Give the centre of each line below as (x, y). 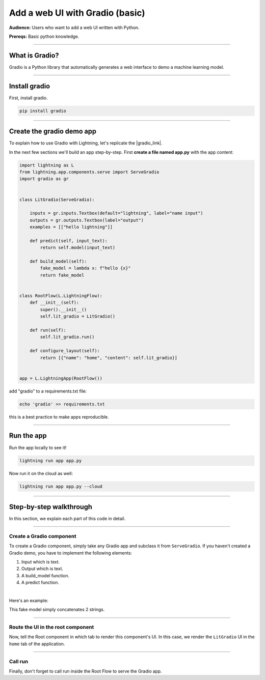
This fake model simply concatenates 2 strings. (57, 610)
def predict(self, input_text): (69, 241)
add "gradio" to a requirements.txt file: (48, 391)
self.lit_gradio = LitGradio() (78, 316)
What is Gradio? (34, 55)
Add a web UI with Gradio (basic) (77, 13)
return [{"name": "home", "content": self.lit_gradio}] (109, 358)
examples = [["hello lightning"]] (71, 227)
